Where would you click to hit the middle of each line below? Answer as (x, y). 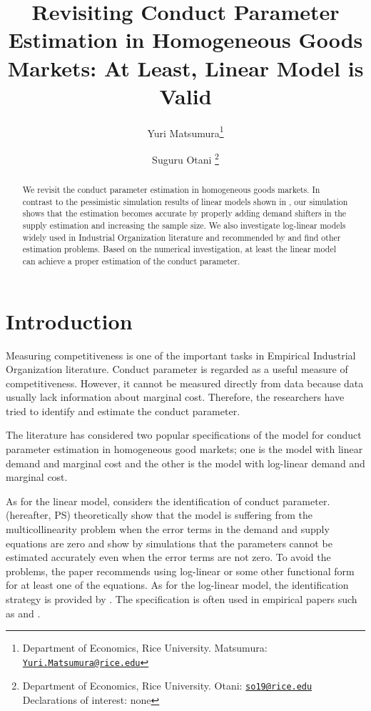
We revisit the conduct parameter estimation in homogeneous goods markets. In (171, 189)
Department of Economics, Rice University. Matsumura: (145, 648)
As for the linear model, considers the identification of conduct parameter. (168, 501)
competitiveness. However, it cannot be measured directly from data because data (185, 383)
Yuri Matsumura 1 (185, 131)
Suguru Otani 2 (185, 158)
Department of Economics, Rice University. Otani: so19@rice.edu (167, 686)
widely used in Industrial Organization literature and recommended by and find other (182, 237)
